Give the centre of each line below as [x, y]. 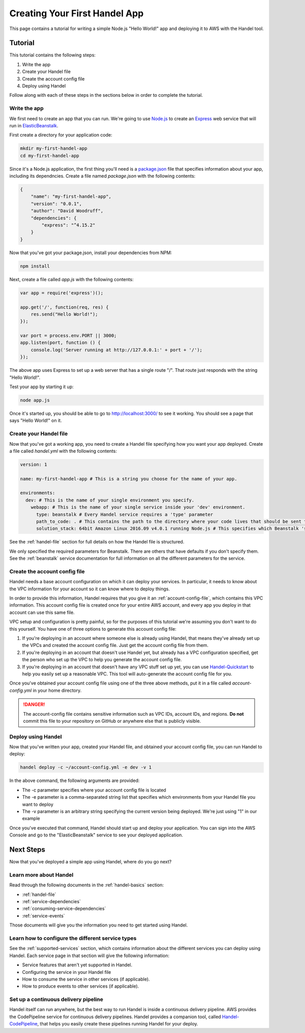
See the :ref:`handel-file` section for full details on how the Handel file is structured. [97, 542]
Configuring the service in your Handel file [67, 972]
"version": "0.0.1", [56, 203]
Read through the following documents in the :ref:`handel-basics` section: [87, 885]
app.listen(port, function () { [60, 343]
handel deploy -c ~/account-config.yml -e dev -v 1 [86, 767]
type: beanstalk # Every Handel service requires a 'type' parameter [125, 514]
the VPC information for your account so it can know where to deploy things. [90, 589]
